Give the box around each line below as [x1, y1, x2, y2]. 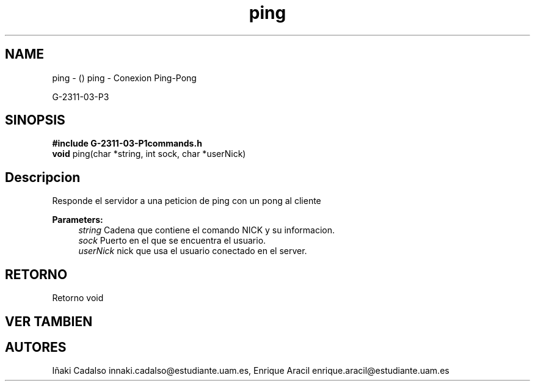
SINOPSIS [5, 112, 65, 128]
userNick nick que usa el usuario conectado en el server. [78, 246, 307, 257]
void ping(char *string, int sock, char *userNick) [52, 148, 246, 159]
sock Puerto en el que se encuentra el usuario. [78, 235, 266, 246]
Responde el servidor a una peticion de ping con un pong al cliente [52, 195, 321, 206]
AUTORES [5, 339, 67, 355]
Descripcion [5, 169, 81, 185]
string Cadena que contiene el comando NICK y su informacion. [78, 225, 335, 236]
